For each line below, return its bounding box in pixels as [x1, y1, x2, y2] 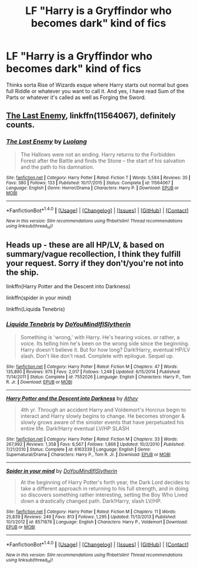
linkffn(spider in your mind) [6, 294, 72, 301]
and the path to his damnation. [20, 163, 95, 171]
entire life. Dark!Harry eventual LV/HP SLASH [20, 425, 130, 432]
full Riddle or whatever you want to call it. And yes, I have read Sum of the [6, 87, 185, 94]
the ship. [6, 268, 39, 277]
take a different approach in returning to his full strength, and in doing [20, 485, 189, 492]
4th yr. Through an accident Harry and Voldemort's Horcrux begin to [20, 406, 186, 413]
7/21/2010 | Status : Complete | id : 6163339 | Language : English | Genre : [6, 447, 151, 452]
